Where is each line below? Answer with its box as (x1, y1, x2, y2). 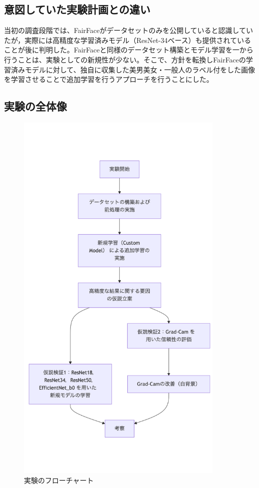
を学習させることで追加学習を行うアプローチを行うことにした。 (4, 74, 214, 84)
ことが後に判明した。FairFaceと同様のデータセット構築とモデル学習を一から (4, 44, 254, 55)
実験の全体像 (4, 98, 67, 114)
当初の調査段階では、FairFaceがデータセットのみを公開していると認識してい (4, 25, 253, 35)
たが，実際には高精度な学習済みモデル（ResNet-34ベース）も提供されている (4, 34, 251, 45)
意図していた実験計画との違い (4, 1, 151, 17)
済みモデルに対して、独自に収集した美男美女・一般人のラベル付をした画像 (10, 64, 255, 74)
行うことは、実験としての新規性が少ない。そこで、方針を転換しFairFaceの (4, 54, 246, 64)
